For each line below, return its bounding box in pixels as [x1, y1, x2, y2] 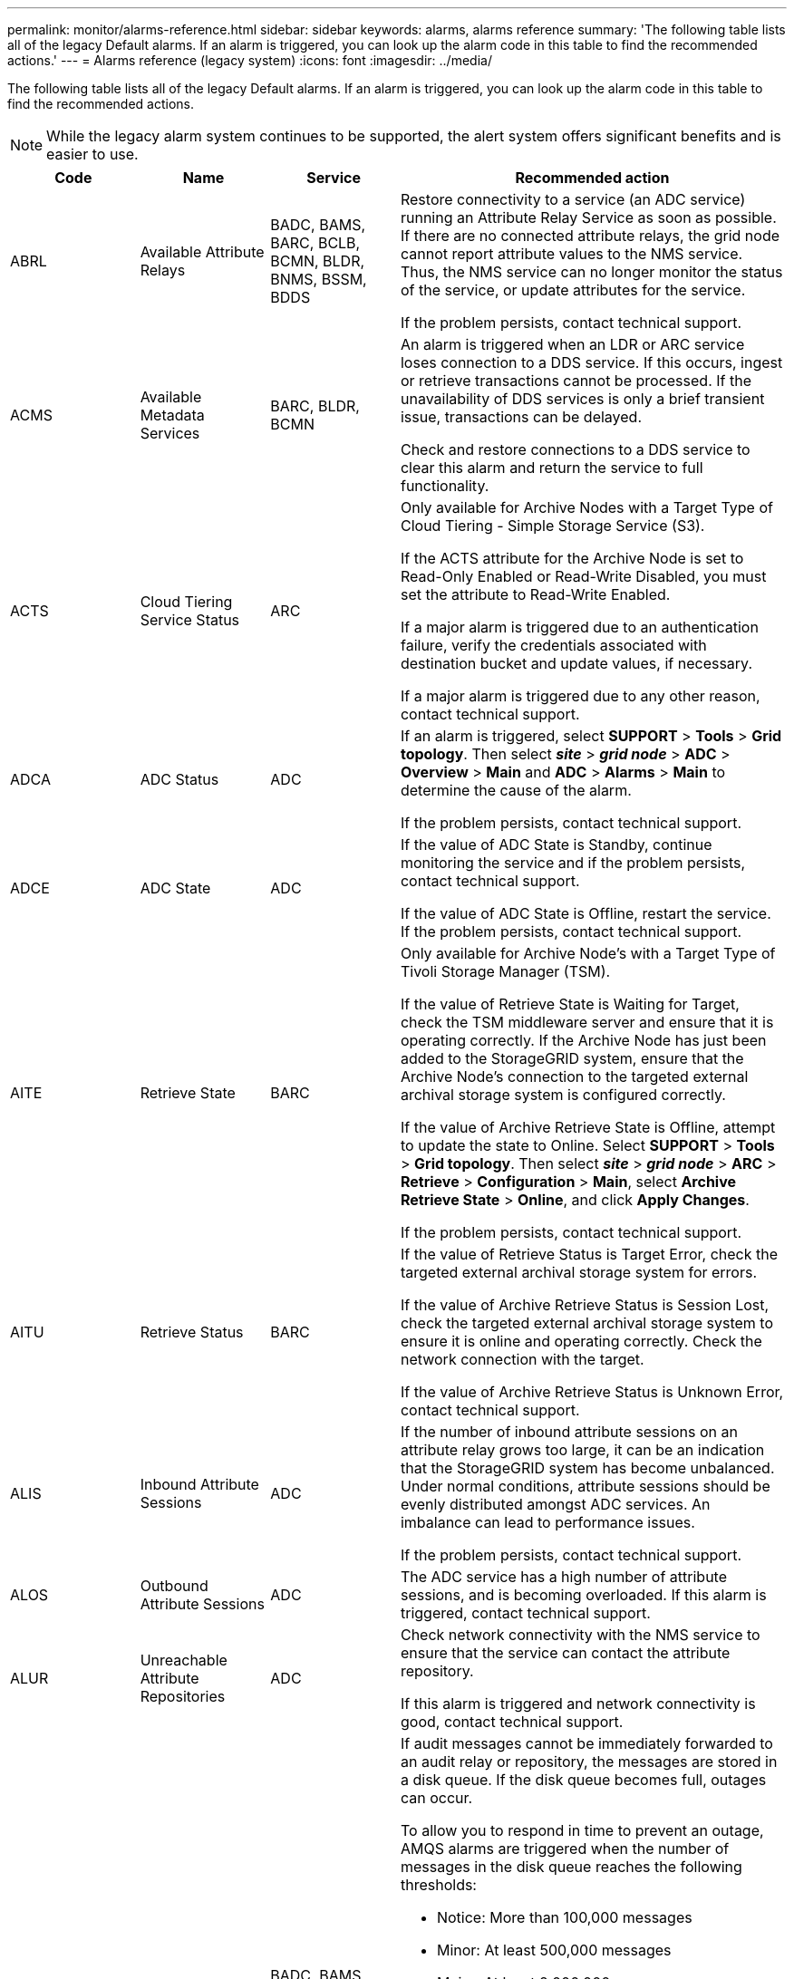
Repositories [140, 1687, 226, 1705]
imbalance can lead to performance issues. [400, 1513, 695, 1531]
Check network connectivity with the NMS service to [400, 1626, 760, 1644]
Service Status [140, 611, 240, 629]
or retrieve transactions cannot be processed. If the [400, 372, 751, 390]
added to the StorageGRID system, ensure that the [400, 1049, 744, 1067]
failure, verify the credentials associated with [400, 636, 707, 654]
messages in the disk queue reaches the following [400, 1858, 742, 1876]
